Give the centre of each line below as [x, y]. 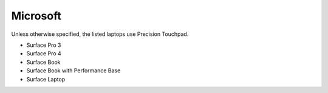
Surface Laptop [46, 79]
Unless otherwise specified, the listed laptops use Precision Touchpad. [100, 34]
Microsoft [36, 16]
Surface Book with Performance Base [73, 71]
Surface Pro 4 [44, 53]
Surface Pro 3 [44, 45]
